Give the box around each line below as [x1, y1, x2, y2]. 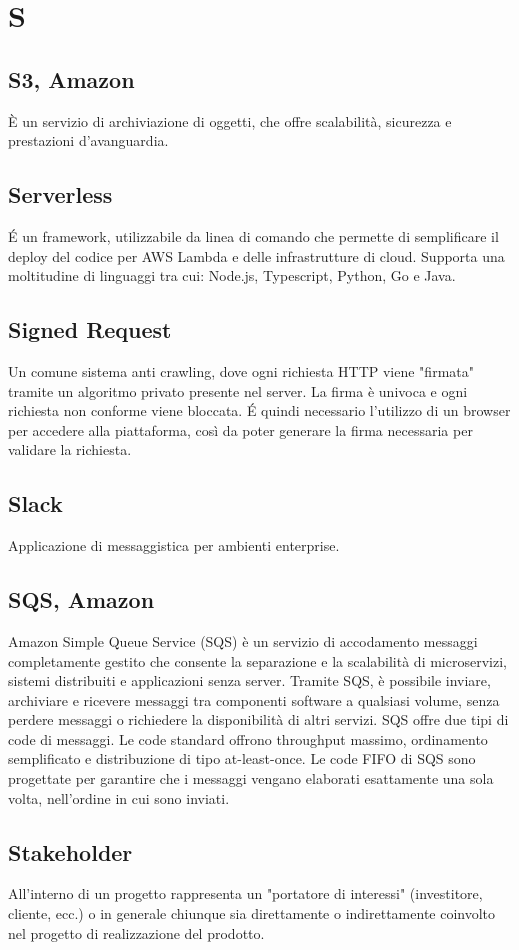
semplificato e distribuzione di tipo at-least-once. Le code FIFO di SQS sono [8, 748, 476, 769]
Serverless [8, 179, 113, 210]
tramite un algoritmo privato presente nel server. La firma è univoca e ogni [8, 380, 468, 401]
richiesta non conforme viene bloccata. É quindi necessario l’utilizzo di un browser [8, 400, 511, 421]
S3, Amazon [8, 63, 135, 94]
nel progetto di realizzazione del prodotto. [8, 922, 265, 943]
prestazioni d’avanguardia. [8, 130, 169, 151]
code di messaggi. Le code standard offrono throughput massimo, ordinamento [8, 728, 488, 749]
